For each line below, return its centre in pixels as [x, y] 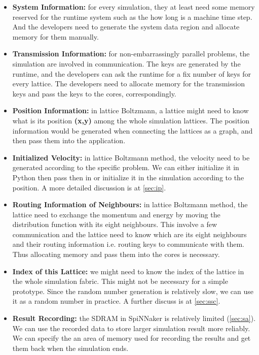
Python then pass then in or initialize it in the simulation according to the [128, 177]
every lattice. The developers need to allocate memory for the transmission [128, 84]
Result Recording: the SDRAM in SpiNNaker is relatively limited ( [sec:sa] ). [134, 318]
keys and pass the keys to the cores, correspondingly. [94, 93]
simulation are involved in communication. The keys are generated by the [126, 63]
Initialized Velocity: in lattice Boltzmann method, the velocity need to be [131, 157]
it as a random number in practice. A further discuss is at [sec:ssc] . [116, 301]
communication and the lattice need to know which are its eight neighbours [129, 234]
